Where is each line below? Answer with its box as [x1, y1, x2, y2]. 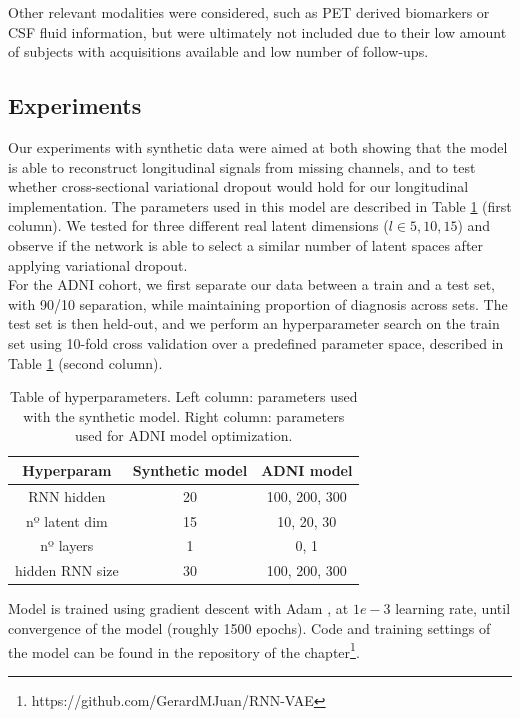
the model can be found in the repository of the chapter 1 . [8, 638, 360, 662]
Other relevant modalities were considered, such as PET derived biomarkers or [8, 2, 490, 22]
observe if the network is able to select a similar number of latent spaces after [8, 234, 484, 255]
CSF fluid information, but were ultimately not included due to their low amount [8, 21, 507, 42]
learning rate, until [395, 598, 511, 619]
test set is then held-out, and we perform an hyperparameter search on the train [8, 313, 500, 334]
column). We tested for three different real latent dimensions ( [8, 215, 389, 236]
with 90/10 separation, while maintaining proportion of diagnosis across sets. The [8, 293, 508, 314]
